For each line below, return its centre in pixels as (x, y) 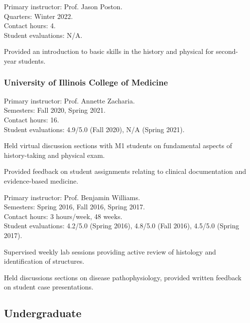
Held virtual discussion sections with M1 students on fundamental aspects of (118, 145)
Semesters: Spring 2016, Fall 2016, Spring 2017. (74, 207)
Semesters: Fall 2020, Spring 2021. (55, 110)
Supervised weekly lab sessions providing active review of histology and (110, 251)
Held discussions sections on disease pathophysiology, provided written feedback (123, 277)
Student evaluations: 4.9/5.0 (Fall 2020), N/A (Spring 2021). (94, 129)
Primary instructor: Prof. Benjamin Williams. (72, 197)
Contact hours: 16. (32, 119)
